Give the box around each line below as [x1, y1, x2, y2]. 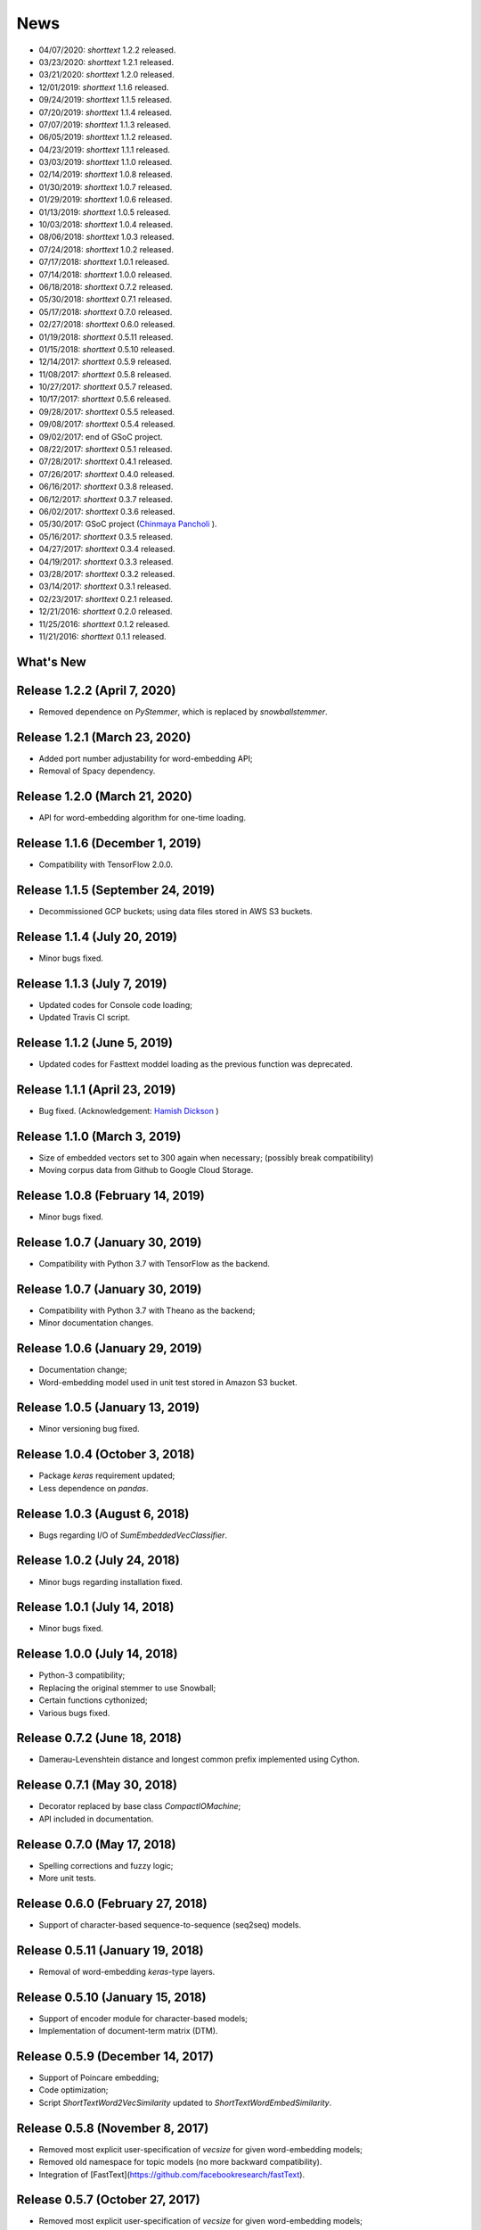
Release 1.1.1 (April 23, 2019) [16, 1082, 176, 1097]
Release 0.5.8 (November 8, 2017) [16, 2120, 209, 2135]
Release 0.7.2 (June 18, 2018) [16, 1730, 183, 1746]
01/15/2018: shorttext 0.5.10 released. [38, 343, 175, 354]
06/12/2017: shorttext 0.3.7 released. [38, 493, 174, 504]
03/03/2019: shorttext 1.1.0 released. [38, 157, 173, 168]
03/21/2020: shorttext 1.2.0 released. [38, 70, 175, 80]
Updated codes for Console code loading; [38, 999, 193, 1010]
